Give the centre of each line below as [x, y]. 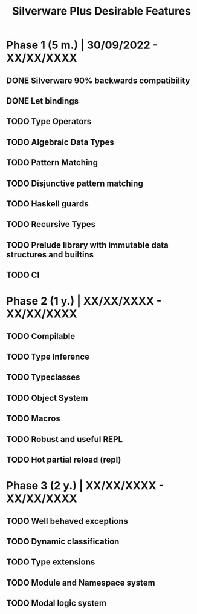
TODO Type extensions [51, 562]
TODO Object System [47, 398]
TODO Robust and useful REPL [64, 439]
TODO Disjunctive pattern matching [75, 183]
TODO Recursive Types [51, 224]
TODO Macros [33, 419]
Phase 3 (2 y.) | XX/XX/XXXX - [85, 486]
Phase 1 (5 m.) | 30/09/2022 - [82, 45]
